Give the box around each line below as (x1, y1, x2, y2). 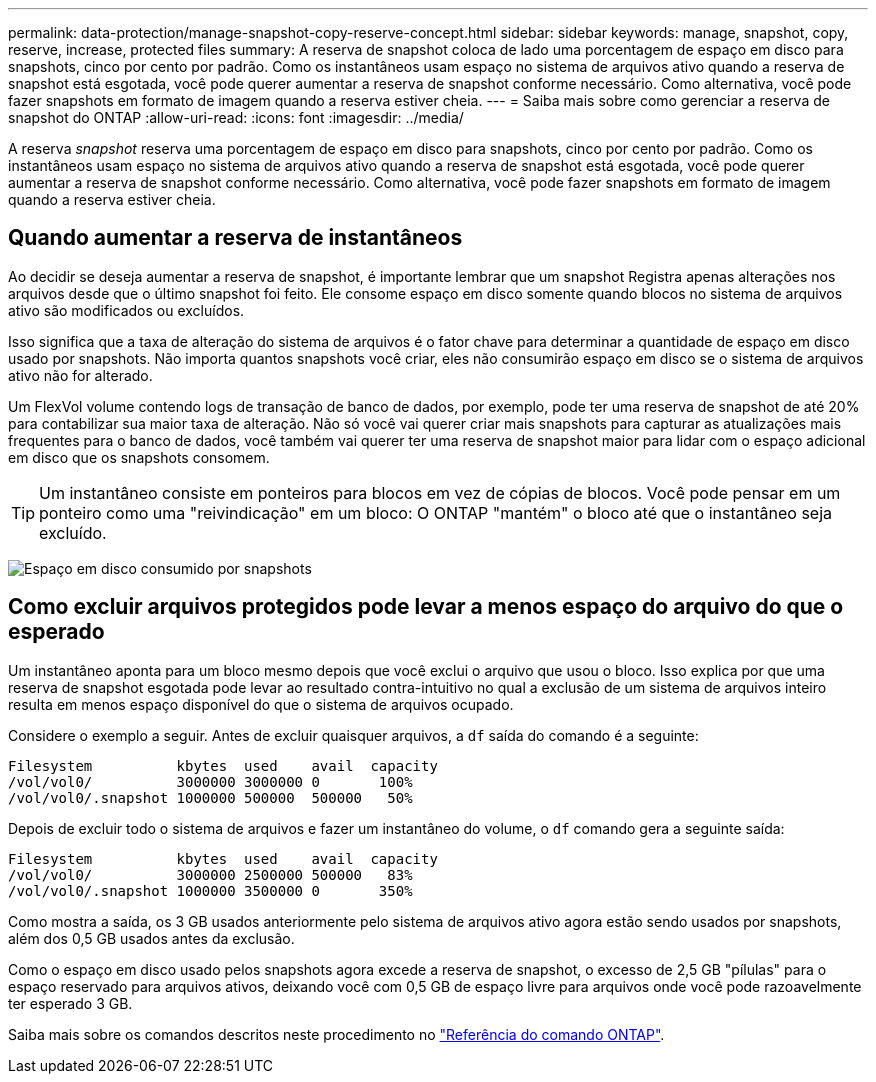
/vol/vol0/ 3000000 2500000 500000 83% (8, 866, 413, 883)
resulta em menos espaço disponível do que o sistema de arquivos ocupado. (8, 695, 514, 713)
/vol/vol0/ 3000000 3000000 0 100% (8, 773, 413, 790)
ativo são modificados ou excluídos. (8, 301, 245, 319)
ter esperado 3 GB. (8, 994, 133, 1012)
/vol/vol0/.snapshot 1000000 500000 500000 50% (8, 789, 413, 806)
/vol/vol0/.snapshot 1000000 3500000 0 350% (8, 882, 413, 899)
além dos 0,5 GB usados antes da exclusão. (8, 929, 295, 947)
